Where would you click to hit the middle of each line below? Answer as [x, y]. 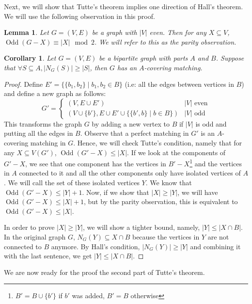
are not [218, 236]
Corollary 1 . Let [30, 58]
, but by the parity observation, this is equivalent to [161, 201]
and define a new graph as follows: [55, 93]
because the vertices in [166, 236]
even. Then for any [178, 32]
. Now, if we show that [116, 192]
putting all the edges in [39, 133]
